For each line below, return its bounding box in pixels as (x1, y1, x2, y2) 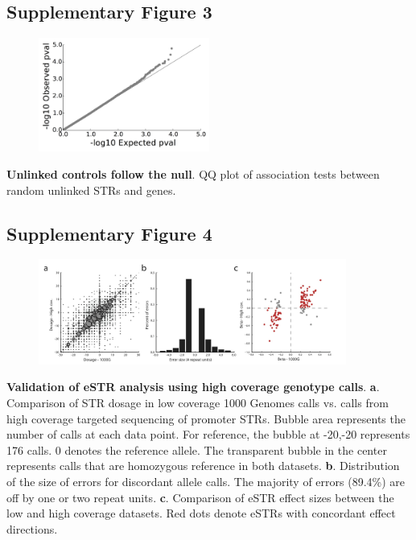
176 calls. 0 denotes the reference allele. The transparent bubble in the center (6, 441, 387, 458)
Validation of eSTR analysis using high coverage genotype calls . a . (6, 378, 380, 395)
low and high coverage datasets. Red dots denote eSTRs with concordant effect (6, 505, 396, 521)
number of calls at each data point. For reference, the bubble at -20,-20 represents (6, 426, 410, 443)
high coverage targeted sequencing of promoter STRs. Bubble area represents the (6, 410, 406, 427)
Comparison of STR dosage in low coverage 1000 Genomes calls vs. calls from (6, 394, 389, 410)
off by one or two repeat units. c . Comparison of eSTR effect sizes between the (6, 488, 394, 505)
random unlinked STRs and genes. (6, 181, 176, 198)
